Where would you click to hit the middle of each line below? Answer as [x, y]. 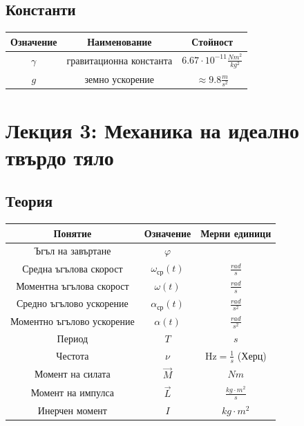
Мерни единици [236, 233]
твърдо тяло [60, 157]
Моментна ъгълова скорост [73, 286]
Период [73, 339]
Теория [29, 201]
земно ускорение [120, 78]
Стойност [212, 41]
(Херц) [252, 355]
